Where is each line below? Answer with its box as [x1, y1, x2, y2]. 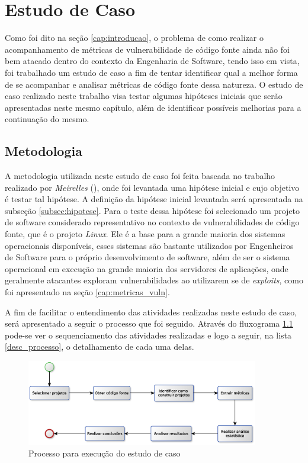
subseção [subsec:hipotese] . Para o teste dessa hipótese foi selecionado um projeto [5, 204, 300, 216]
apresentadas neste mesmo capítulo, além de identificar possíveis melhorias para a [5, 101, 301, 113]
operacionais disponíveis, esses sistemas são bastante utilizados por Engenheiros [5, 239, 294, 251]
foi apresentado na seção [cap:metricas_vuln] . [5, 286, 170, 298]
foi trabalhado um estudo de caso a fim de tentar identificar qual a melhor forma [5, 66, 298, 78]
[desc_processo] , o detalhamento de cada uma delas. [5, 340, 194, 353]
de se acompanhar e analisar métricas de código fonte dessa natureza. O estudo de [5, 78, 303, 90]
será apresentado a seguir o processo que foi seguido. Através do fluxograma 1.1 [5, 317, 293, 330]
